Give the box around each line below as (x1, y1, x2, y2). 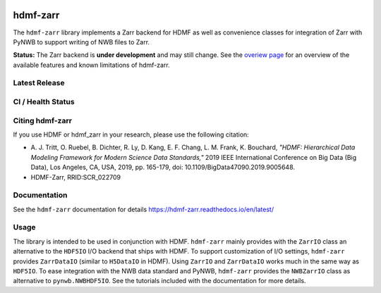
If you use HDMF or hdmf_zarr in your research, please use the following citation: (13, 130, 250, 139)
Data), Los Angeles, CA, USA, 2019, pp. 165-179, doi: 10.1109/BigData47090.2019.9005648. (30, 163, 296, 172)
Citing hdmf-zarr (13, 116, 72, 125)
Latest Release (13, 78, 65, 88)
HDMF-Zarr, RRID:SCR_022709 (30, 173, 121, 181)
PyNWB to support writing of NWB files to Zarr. (13, 37, 150, 46)
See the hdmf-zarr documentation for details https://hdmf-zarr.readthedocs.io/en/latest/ (13, 205, 274, 213)
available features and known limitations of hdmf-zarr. (13, 61, 171, 69)
